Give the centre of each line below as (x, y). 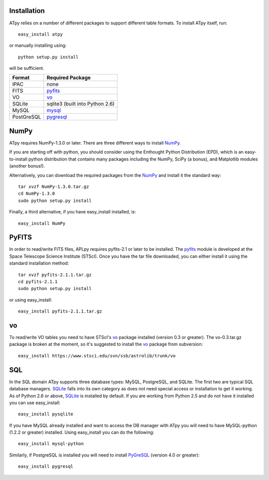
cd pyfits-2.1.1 (38, 281)
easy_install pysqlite (46, 414)
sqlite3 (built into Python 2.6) (80, 104)
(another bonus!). (27, 166)
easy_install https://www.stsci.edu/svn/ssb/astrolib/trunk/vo (97, 356)
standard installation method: (39, 263)
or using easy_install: (31, 300)
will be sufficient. (27, 68)
